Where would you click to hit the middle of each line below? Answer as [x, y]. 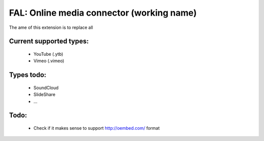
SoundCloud [46, 88]
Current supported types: [49, 41]
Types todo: [28, 75]
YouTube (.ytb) [48, 54]
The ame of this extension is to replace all [51, 27]
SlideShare [44, 94]
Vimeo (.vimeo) [49, 61]
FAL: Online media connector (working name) [103, 13]
